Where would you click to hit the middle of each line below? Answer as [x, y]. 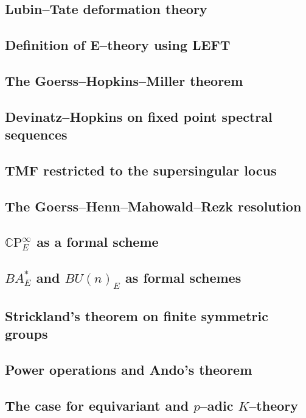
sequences [36, 134]
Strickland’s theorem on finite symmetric [137, 315]
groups [26, 333]
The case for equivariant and [97, 405]
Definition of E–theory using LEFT [118, 45]
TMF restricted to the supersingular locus [141, 170]
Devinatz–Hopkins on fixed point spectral [139, 116]
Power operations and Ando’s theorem [129, 369]
